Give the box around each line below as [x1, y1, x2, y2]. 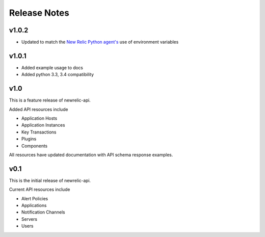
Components [21, 143, 48, 149]
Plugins [21, 136, 37, 142]
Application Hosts [21, 115, 57, 121]
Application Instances [21, 122, 65, 128]
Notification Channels [21, 209, 65, 215]
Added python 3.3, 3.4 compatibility [21, 72, 94, 78]
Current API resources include [9, 186, 71, 192]
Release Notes [9, 7, 70, 18]
